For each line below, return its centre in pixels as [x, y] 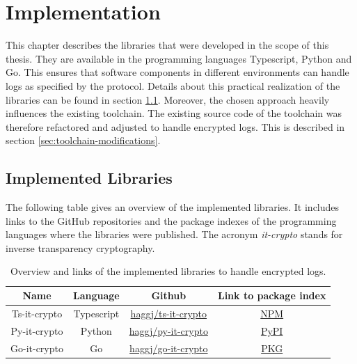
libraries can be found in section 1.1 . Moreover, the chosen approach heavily [168, 99]
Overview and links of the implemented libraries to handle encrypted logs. [168, 271]
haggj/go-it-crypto [169, 348]
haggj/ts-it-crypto [169, 313]
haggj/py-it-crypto [168, 330]
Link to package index [272, 295]
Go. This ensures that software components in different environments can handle [177, 72]
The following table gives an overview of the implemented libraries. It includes [173, 207]
